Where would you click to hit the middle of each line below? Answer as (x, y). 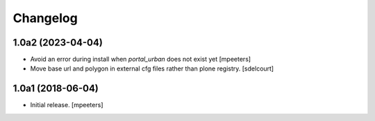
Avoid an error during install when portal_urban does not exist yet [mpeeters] (141, 59)
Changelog (45, 18)
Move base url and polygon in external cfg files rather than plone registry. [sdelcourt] (152, 68)
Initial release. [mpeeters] (67, 105)
